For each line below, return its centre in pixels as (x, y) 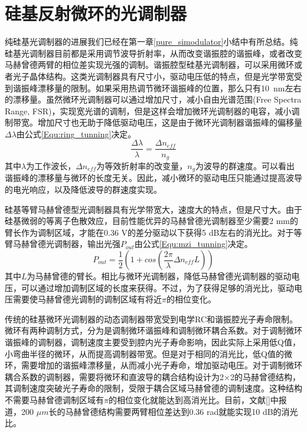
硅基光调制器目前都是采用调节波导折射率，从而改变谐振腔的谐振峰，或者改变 (153, 53)
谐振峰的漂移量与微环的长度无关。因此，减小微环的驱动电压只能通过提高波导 (153, 178)
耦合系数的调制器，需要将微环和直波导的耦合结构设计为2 (114, 376)
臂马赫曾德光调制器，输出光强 (63, 244)
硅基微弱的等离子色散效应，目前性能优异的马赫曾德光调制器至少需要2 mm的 (151, 221)
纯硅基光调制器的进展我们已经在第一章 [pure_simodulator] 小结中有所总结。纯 (151, 42)
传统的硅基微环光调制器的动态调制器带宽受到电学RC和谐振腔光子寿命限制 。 (151, 319)
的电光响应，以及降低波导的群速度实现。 (83, 189)
